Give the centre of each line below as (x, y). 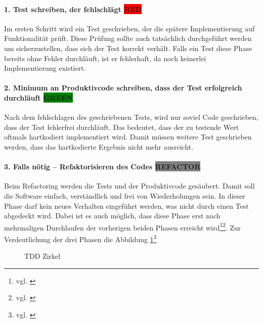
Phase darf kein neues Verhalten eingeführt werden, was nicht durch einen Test (126, 205)
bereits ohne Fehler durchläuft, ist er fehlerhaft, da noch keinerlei (105, 58)
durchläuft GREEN (39, 97)
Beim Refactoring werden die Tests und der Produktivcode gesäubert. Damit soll (129, 186)
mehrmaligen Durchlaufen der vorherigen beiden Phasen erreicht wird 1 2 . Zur (123, 226)
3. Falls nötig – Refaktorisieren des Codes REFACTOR (102, 167)
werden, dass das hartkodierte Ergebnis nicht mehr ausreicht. (99, 146)
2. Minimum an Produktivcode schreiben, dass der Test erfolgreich (123, 88)
